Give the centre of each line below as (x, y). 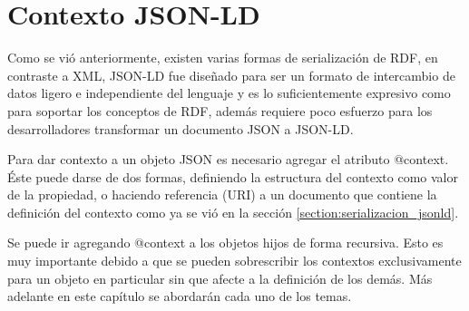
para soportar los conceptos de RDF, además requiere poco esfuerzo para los (220, 110)
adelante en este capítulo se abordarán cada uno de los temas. (180, 296)
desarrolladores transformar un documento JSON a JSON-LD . (181, 128)
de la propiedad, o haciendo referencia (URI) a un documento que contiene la (222, 194)
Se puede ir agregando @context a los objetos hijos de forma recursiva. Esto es (225, 243)
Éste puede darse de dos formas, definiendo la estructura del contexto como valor (233, 176)
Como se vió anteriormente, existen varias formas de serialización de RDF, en (223, 58)
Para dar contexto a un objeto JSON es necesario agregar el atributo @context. (228, 159)
